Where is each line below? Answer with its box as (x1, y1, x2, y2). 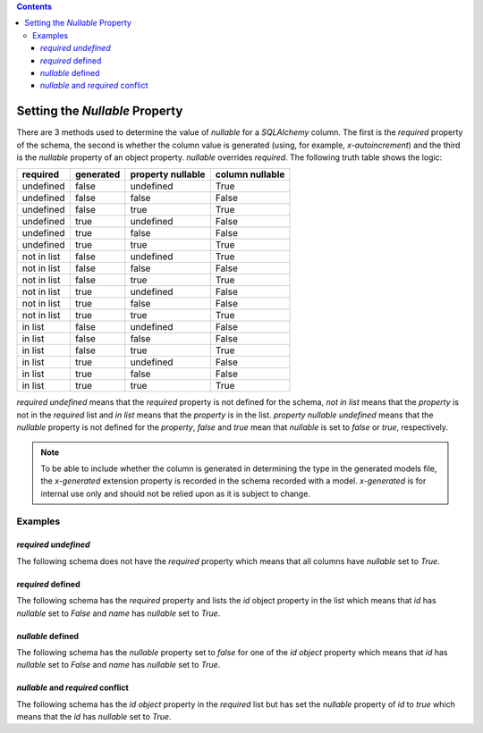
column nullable (215, 168, 285, 181)
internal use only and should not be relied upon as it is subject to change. (40, 488, 310, 499)
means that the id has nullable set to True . (16, 712, 172, 722)
